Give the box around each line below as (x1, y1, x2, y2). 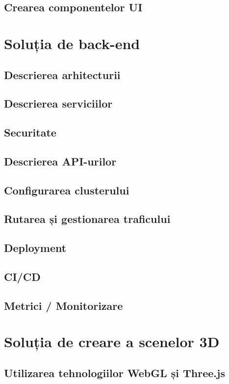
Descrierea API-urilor (4, 153, 117, 168)
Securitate (4, 125, 56, 140)
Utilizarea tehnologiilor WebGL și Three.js (4, 365, 225, 380)
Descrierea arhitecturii (4, 67, 121, 82)
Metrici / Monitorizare (4, 298, 123, 313)
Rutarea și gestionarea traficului (4, 211, 171, 226)
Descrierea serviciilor (4, 96, 113, 111)
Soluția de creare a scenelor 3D (4, 331, 220, 352)
